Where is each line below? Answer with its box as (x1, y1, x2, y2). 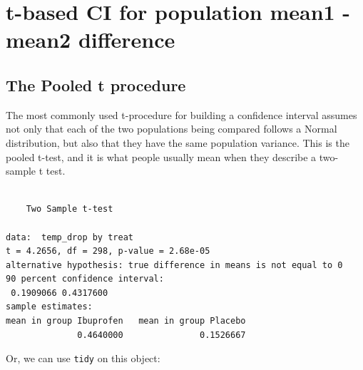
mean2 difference (6, 25, 175, 54)
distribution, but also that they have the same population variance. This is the (6, 135, 349, 150)
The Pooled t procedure (6, 73, 186, 96)
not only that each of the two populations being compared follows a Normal (6, 121, 337, 136)
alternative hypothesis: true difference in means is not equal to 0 (6, 259, 343, 270)
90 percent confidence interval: (6, 274, 164, 284)
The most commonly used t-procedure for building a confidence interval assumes (6, 107, 357, 122)
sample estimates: (6, 302, 93, 312)
